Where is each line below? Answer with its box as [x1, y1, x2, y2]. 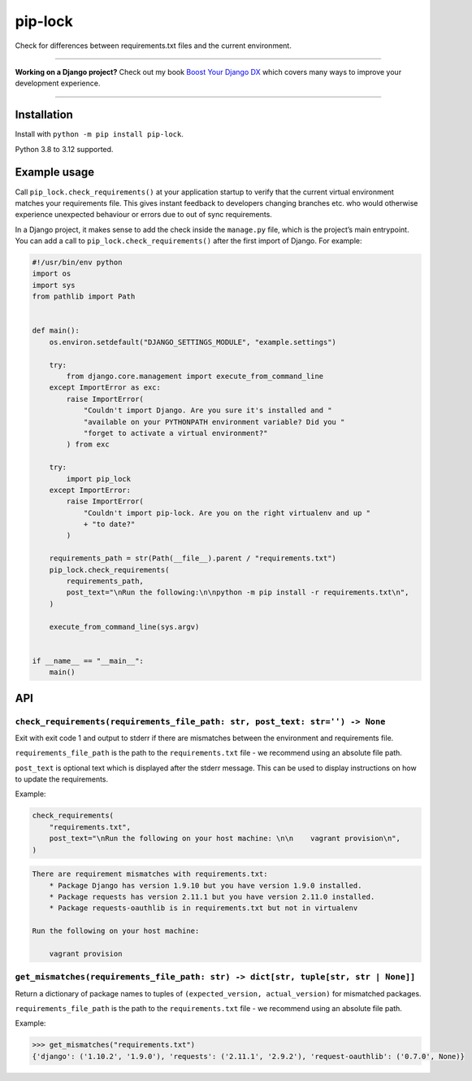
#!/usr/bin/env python [32, 258, 123, 268]
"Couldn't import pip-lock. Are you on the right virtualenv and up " [83, 508, 371, 517]
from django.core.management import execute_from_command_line [66, 371, 324, 381]
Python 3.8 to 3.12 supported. [15, 144, 114, 154]
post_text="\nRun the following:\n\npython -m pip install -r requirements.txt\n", [66, 588, 409, 597]
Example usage [15, 165, 95, 179]
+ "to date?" [83, 520, 136, 529]
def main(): [32, 326, 80, 335]
